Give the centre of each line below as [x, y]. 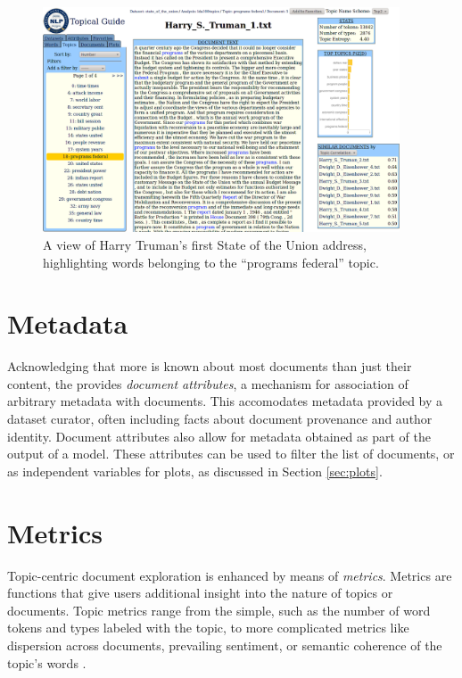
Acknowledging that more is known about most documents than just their [210, 366]
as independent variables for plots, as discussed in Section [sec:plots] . [195, 471]
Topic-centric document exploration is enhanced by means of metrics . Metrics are [230, 575]
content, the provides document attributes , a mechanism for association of [208, 383]
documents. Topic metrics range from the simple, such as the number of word [219, 610]
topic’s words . [47, 662]
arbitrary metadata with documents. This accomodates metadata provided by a [225, 401]
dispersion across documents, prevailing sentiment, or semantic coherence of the [225, 645]
